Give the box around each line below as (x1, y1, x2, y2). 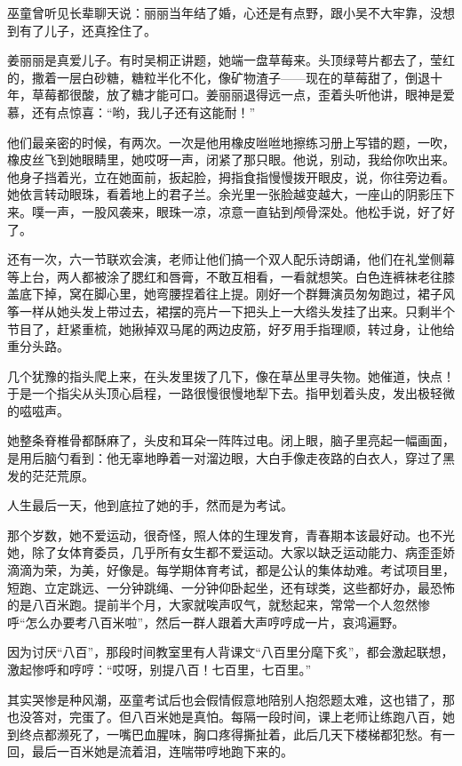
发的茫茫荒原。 (7, 466, 94, 484)
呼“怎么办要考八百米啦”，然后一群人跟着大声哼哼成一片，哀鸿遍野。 (7, 612, 405, 631)
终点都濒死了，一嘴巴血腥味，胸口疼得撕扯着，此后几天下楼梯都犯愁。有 (19, 724, 442, 743)
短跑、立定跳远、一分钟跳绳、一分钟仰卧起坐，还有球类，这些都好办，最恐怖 (7, 578, 455, 596)
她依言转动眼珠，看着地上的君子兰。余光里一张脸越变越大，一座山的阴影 (7, 185, 430, 203)
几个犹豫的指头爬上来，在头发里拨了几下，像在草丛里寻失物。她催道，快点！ (7, 366, 455, 385)
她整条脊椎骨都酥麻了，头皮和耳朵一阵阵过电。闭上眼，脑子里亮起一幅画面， (7, 431, 455, 450)
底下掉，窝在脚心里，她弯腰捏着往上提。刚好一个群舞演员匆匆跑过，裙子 (19, 284, 442, 303)
